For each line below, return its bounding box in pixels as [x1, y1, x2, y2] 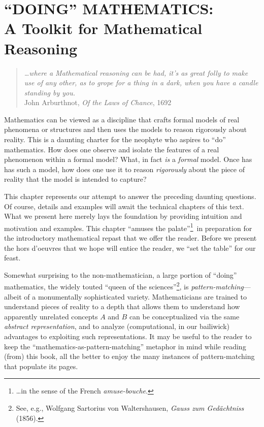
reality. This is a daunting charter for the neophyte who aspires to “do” [4, 134, 226, 145]
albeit [4, 291, 22, 302]
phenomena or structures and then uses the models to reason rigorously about [4, 124, 247, 135]
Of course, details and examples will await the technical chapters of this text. [4, 201, 244, 211]
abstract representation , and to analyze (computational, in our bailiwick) [4, 321, 230, 332]
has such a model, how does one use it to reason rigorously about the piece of [4, 163, 245, 174]
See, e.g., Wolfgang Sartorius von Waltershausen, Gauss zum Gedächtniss [16, 403, 244, 413]
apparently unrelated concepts [4, 311, 98, 321]
